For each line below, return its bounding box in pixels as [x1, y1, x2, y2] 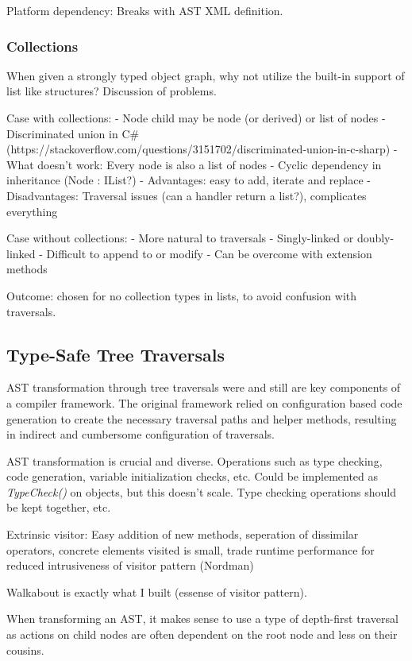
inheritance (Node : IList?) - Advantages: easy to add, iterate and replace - [6, 172, 372, 188]
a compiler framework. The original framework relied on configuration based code [6, 394, 402, 411]
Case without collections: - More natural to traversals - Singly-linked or [6, 230, 354, 246]
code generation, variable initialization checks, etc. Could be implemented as [6, 468, 379, 485]
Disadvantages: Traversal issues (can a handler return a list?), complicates [6, 187, 367, 203]
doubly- [356, 230, 395, 246]
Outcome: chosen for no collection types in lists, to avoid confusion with [6, 287, 357, 303]
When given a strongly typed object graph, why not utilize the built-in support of [6, 67, 405, 83]
